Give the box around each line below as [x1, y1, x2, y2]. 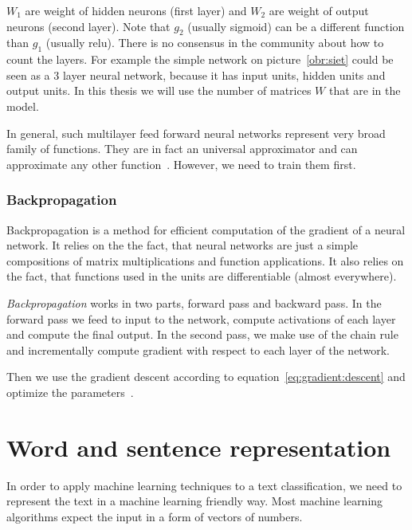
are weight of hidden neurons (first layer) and [25, 2, 247, 18]
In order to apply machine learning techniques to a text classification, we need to [6, 477, 402, 493]
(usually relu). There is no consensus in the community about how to [45, 34, 384, 51]
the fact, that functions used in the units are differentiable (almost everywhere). [6, 268, 397, 285]
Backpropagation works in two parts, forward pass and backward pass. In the [6, 294, 382, 311]
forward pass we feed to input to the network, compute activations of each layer [6, 310, 396, 327]
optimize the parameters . [6, 383, 134, 400]
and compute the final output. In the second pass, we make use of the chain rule [6, 326, 398, 343]
